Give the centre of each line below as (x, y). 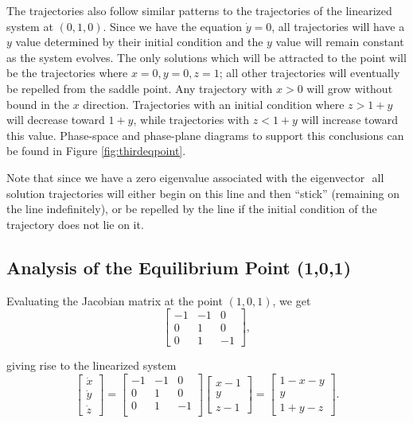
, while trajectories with (191, 120)
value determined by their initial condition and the (139, 42)
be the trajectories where (67, 73)
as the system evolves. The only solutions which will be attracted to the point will (206, 57)
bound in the (38, 104)
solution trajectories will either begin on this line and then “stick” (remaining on (203, 193)
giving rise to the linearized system (92, 365)
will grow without (350, 88)
